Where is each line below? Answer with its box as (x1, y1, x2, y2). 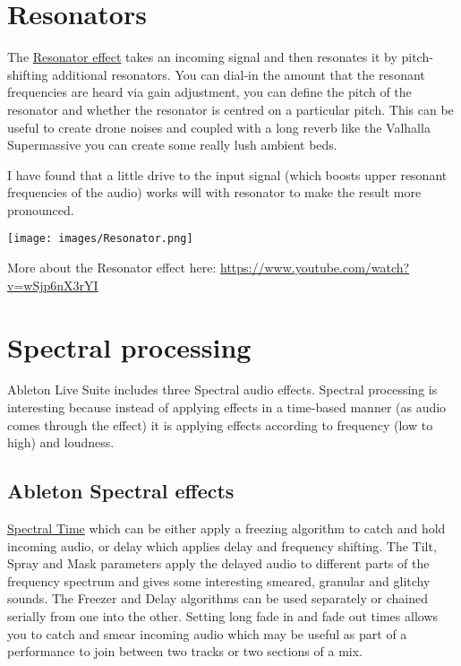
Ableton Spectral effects (7, 477, 235, 505)
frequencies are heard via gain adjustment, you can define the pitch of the (7, 82, 412, 101)
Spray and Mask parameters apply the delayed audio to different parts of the (7, 554, 430, 573)
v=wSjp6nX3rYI (7, 275, 98, 294)
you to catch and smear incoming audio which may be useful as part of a (7, 624, 407, 643)
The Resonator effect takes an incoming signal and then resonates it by (7, 48, 397, 66)
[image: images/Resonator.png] (7, 232, 193, 246)
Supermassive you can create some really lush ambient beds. (7, 135, 337, 154)
